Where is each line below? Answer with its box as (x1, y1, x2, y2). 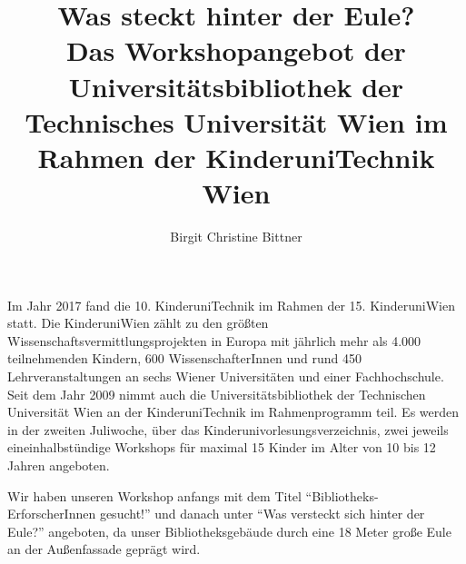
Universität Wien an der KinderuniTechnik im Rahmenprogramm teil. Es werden (7, 402, 460, 421)
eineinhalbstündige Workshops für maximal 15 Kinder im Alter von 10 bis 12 (7, 438, 436, 457)
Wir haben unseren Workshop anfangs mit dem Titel (7, 486, 302, 505)
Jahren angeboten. (7, 456, 110, 474)
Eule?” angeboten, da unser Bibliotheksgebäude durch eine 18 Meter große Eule (7, 521, 451, 540)
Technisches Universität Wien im (25, 103, 448, 140)
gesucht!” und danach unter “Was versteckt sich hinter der (99, 504, 425, 523)
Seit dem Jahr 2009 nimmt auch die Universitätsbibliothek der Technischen (7, 384, 426, 403)
